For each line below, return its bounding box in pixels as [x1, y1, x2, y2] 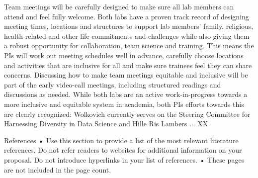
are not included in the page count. [4, 164, 111, 175]
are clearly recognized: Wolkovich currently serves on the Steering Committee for [4, 108, 251, 119]
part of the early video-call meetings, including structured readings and [4, 79, 221, 89]
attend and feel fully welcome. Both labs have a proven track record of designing [4, 11, 249, 21]
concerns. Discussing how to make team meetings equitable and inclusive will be [4, 70, 248, 80]
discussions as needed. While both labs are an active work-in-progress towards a [4, 89, 248, 99]
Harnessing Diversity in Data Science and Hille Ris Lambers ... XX [4, 118, 208, 129]
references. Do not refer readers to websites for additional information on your [4, 145, 242, 155]
